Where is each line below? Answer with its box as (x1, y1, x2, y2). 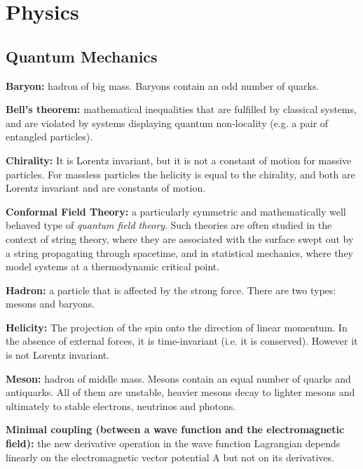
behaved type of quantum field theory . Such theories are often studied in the (6, 218, 332, 232)
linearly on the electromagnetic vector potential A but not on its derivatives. (6, 449, 334, 464)
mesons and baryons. (6, 296, 95, 311)
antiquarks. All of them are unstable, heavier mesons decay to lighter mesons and (6, 385, 355, 399)
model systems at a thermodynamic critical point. (6, 259, 220, 274)
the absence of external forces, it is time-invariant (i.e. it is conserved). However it (6, 333, 358, 348)
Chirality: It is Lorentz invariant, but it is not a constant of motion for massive (6, 152, 352, 167)
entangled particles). (6, 129, 93, 144)
